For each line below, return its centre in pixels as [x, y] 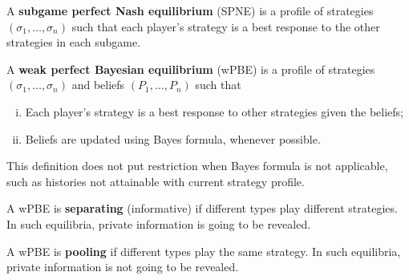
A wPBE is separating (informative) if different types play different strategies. [202, 208]
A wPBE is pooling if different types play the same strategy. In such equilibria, [204, 251]
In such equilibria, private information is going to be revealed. [159, 223]
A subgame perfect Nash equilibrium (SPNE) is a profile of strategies [190, 10]
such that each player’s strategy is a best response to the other [226, 26]
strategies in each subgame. [74, 42]
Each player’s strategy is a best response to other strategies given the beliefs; [214, 111]
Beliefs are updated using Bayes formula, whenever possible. [173, 138]
